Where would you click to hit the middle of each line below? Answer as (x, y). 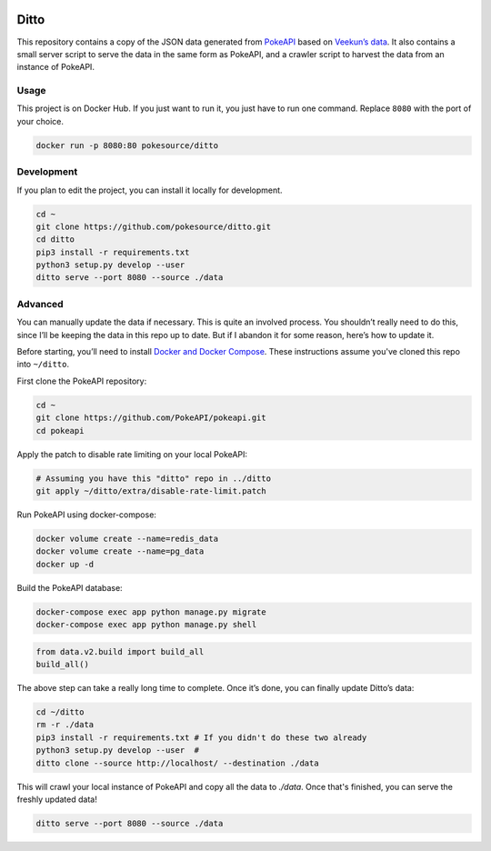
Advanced (40, 304)
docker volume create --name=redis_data (127, 538)
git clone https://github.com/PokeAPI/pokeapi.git (151, 418)
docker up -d (65, 564)
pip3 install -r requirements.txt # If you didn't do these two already (201, 737)
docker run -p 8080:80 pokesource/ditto (127, 145)
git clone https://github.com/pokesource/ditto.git (154, 226)
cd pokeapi (60, 431)
